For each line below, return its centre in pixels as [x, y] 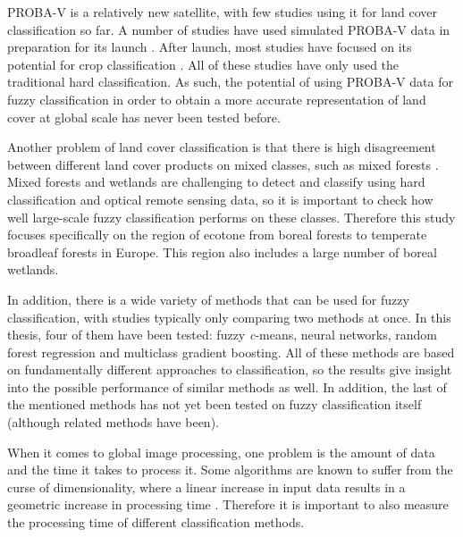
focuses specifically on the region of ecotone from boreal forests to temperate [217, 235]
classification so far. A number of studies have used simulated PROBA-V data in [229, 29]
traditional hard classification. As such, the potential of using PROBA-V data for [230, 82]
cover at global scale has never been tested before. [144, 117]
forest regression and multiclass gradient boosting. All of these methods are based [231, 352]
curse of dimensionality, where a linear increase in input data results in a [206, 487]
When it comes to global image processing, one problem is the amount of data [221, 452]
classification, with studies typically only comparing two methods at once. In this [229, 317]
